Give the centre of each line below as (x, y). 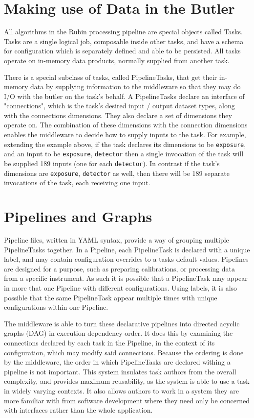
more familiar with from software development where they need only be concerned (127, 400)
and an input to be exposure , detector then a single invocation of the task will (124, 154)
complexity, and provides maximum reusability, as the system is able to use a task (127, 381)
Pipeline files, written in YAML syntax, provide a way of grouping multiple (116, 240)
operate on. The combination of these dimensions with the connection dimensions (126, 125)
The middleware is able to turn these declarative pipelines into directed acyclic (122, 323)
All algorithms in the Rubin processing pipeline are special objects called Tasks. (123, 32)
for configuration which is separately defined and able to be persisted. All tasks (122, 51)
